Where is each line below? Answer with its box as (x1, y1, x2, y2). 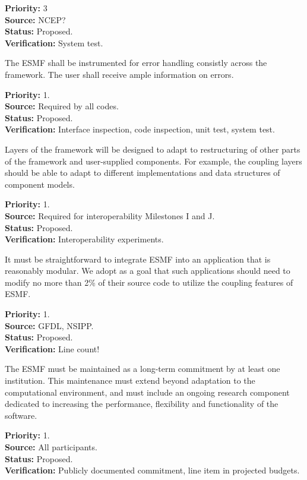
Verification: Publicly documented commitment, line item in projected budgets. (5, 464, 300, 476)
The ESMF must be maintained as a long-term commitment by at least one (5, 362, 280, 375)
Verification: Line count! (5, 342, 100, 355)
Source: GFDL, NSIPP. (5, 319, 94, 331)
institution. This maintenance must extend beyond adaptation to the (5, 374, 255, 387)
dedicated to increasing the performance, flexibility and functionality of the (5, 397, 278, 410)
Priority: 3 (5, 2, 48, 14)
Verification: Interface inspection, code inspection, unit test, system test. (5, 123, 275, 135)
